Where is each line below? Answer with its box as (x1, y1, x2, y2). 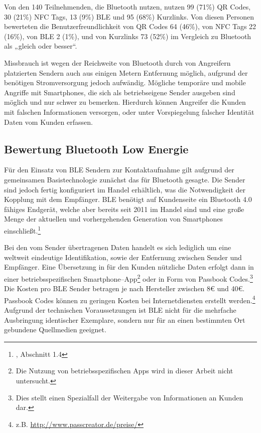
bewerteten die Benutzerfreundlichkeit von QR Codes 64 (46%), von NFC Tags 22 (4, 21, 256, 32)
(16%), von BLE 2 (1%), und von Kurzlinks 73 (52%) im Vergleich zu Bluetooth (4, 31, 251, 41)
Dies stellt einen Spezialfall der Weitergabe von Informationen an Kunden (16, 392, 243, 402)
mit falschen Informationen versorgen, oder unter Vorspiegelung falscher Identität (4, 106, 254, 117)
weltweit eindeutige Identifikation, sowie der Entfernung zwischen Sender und (4, 252, 242, 262)
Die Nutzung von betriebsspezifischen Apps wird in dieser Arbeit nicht (16, 365, 233, 376)
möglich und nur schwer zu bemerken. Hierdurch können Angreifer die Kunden (4, 97, 246, 107)
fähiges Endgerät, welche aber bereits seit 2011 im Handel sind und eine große (4, 203, 244, 214)
